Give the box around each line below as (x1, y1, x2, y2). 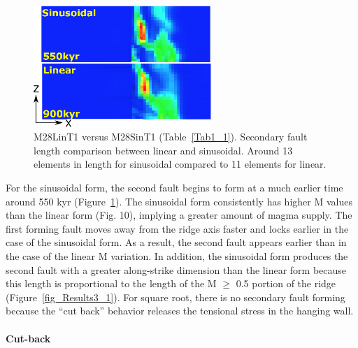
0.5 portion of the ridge (236, 276, 336, 291)
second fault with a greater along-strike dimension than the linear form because (6, 262, 347, 277)
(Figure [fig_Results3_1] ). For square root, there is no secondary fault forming (6, 289, 345, 304)
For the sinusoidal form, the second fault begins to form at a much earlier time (6, 180, 343, 195)
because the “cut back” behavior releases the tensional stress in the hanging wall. (6, 303, 354, 318)
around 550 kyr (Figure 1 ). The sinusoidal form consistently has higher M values (6, 194, 352, 208)
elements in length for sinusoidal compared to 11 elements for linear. (34, 157, 327, 171)
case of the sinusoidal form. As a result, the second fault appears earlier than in (6, 235, 347, 249)
